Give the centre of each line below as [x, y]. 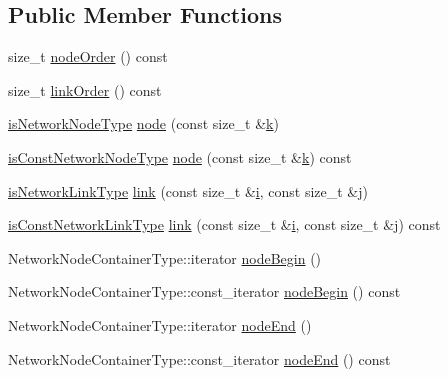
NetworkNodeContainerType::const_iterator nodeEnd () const [199, 358]
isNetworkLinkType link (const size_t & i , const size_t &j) [188, 190]
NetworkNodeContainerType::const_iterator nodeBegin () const [204, 291]
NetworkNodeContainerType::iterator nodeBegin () [165, 257]
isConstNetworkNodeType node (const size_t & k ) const [180, 156]
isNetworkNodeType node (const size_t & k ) [143, 123]
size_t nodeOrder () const [88, 56]
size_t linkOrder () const [85, 89]
